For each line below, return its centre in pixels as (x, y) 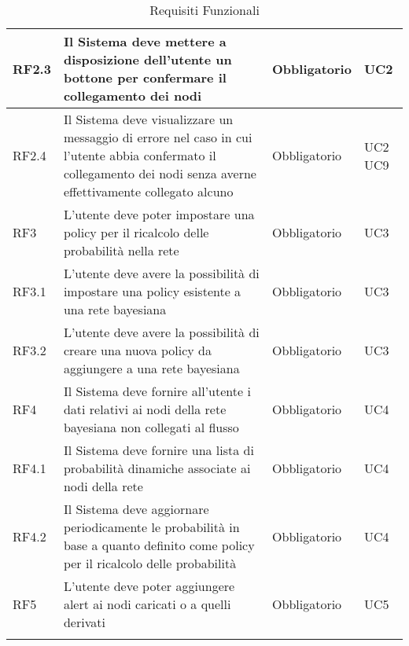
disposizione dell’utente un (147, 59)
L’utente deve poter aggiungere (149, 586)
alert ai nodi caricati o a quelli (147, 604)
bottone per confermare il (145, 77)
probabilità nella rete (121, 250)
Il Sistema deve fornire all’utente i (157, 391)
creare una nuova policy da (138, 350)
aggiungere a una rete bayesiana (151, 368)
